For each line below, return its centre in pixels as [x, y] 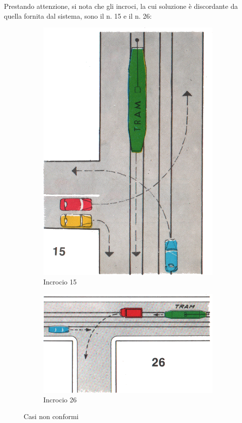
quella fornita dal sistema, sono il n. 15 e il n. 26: [78, 15]
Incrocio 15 [60, 282]
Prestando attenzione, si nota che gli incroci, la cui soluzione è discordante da [121, 6]
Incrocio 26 [60, 400]
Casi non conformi [51, 416]
